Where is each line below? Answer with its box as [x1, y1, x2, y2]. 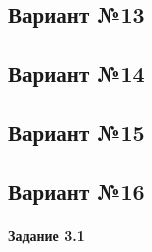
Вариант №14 [8, 58, 145, 89]
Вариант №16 [8, 175, 145, 206]
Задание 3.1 [8, 224, 85, 245]
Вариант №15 [8, 116, 145, 147]
